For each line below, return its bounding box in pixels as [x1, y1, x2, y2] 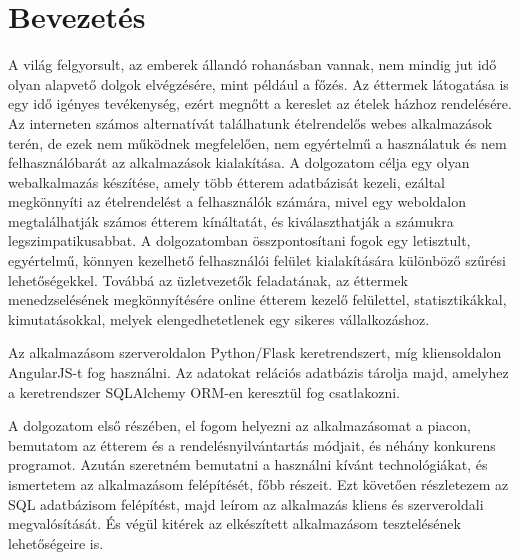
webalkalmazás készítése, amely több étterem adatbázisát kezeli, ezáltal [8, 171, 445, 192]
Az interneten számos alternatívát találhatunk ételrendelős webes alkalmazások [8, 112, 493, 133]
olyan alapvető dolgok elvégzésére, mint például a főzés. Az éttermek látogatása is [8, 73, 509, 94]
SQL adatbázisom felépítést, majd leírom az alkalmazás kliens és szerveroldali [8, 493, 484, 514]
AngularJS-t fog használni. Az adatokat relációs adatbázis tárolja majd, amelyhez [8, 362, 509, 383]
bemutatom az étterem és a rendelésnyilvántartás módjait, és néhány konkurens [8, 434, 496, 455]
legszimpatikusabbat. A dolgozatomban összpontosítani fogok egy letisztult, [8, 230, 471, 251]
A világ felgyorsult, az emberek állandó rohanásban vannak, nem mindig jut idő [8, 54, 497, 75]
